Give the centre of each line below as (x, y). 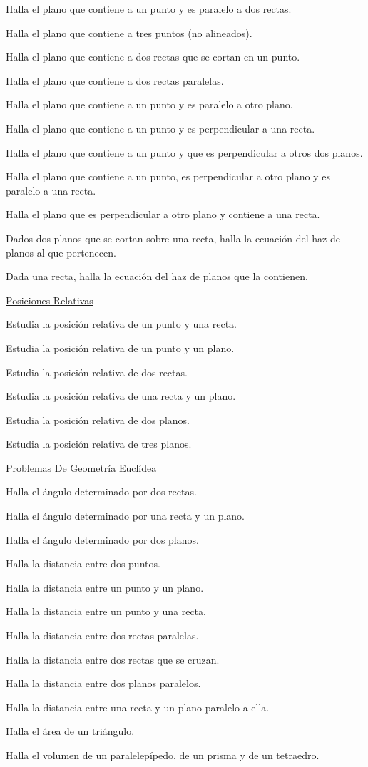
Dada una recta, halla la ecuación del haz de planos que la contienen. (157, 276)
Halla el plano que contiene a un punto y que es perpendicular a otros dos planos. (184, 152)
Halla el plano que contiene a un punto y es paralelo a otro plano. (149, 104)
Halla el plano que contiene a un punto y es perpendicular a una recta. (160, 128)
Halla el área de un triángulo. (70, 731)
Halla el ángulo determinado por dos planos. (102, 539)
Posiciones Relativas (50, 300)
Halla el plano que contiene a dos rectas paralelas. (115, 80)
